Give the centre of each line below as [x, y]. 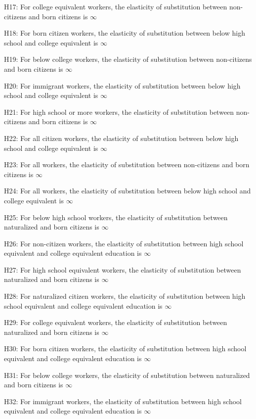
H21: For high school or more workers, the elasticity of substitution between [119, 112]
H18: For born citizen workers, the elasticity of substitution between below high [125, 33]
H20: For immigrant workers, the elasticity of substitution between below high [122, 85]
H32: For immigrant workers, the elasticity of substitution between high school [123, 401]
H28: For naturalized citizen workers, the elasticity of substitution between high [125, 296]
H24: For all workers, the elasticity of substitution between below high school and [128, 191]
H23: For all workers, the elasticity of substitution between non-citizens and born [127, 164]
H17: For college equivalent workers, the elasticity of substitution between [116, 6]
